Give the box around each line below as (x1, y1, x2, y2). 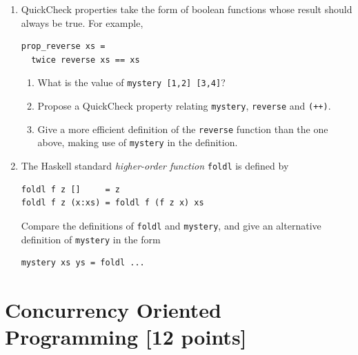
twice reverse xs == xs (31, 54, 140, 65)
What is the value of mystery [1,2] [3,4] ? (37, 75, 226, 90)
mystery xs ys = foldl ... (21, 258, 145, 268)
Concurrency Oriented (5, 295, 221, 323)
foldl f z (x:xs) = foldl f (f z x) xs (21, 198, 204, 208)
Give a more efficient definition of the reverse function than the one (37, 121, 328, 136)
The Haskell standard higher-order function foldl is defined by (21, 159, 289, 172)
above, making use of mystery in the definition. (37, 135, 238, 150)
